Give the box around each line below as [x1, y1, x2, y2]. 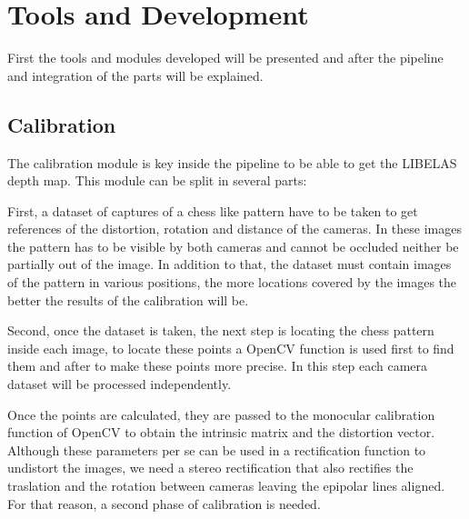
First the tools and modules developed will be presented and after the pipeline [7, 48, 444, 67]
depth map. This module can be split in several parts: [7, 171, 307, 190]
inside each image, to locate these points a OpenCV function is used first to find [7, 338, 454, 357]
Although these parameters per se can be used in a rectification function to [7, 440, 426, 459]
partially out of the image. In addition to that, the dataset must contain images [7, 255, 452, 274]
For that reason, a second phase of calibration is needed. [7, 494, 321, 513]
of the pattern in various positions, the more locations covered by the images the [7, 273, 457, 292]
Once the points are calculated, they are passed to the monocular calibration [7, 404, 435, 424]
